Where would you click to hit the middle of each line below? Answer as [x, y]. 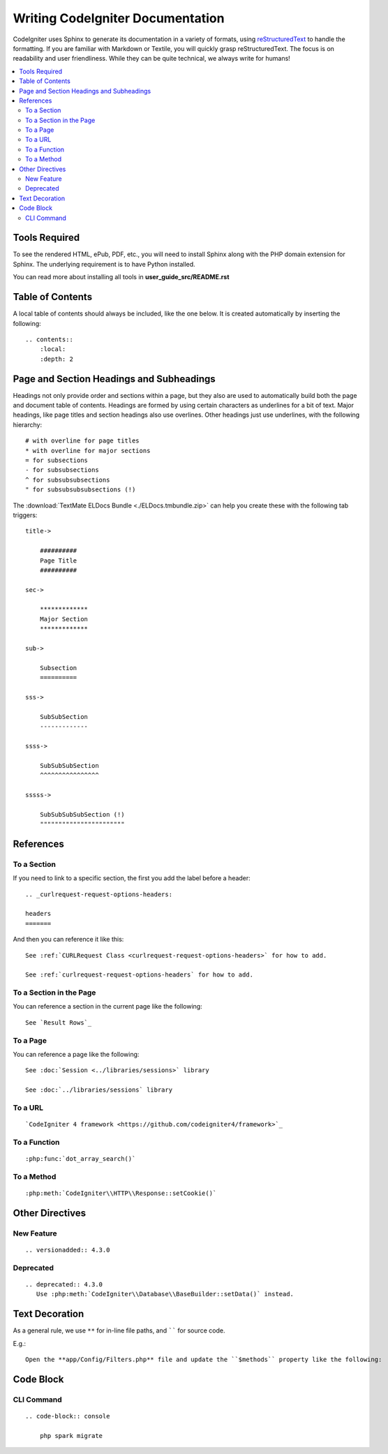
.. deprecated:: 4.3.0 [64, 1284]
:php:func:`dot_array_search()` [81, 1159]
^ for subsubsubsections [68, 480]
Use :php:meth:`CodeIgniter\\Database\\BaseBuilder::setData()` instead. [165, 1294]
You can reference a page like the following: [76, 1054]
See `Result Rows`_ [59, 1022]
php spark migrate [71, 1436]
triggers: [25, 515]
